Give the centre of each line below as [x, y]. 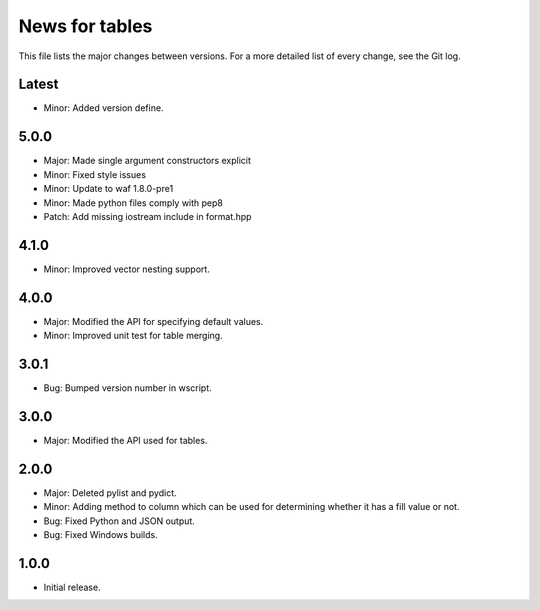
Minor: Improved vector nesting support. [126, 269]
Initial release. [72, 587]
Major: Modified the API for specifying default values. [153, 321]
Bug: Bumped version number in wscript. [127, 388]
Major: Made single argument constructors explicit [147, 161]
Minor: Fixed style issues [95, 174]
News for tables [85, 26]
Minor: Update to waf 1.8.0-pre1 [108, 189]
